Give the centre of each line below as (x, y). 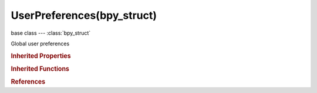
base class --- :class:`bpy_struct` (51, 33)
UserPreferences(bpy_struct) (84, 15)
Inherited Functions (40, 69)
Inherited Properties (41, 56)
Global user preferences (40, 44)
